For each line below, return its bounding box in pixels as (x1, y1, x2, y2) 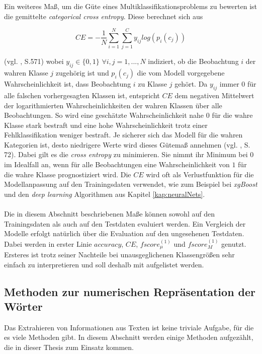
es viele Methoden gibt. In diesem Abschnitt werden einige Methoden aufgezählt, (4, 332, 253, 342)
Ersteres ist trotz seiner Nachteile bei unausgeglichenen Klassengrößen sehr (4, 249, 235, 260)
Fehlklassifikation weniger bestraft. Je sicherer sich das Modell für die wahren (4, 129, 243, 140)
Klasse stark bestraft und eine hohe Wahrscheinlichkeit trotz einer (4, 119, 208, 130)
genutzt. (221, 238, 246, 249)
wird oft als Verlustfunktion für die (146, 169, 254, 179)
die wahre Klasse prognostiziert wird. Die (4, 169, 131, 179)
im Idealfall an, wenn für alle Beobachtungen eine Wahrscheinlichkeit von (4, 159, 230, 170)
